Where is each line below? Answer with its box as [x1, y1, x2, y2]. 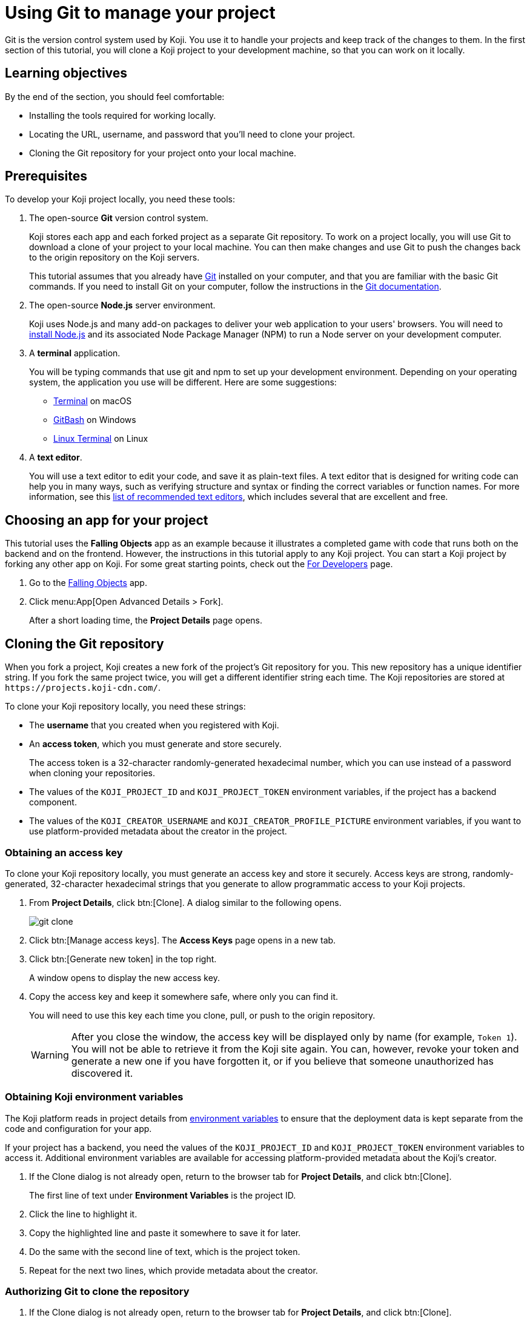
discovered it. [71, 1066, 133, 1079]
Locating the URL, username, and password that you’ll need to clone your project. [29, 128, 356, 139]
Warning [31, 1048, 69, 1061]
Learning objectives [5, 65, 128, 81]
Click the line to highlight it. [29, 1208, 137, 1219]
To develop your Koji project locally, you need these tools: [5, 194, 236, 205]
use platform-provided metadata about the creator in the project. [29, 826, 287, 837]
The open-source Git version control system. [29, 213, 208, 224]
